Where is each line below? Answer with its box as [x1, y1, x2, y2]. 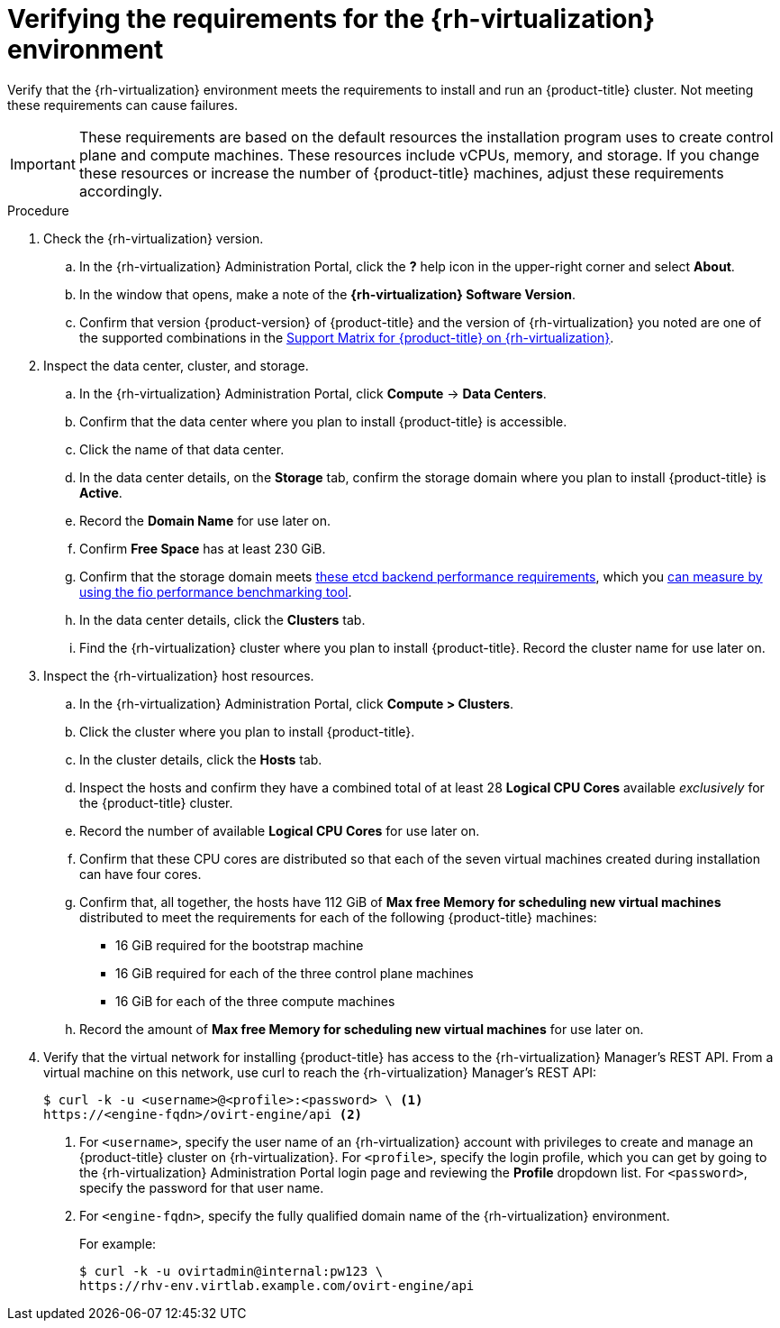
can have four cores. [79, 865, 202, 882]
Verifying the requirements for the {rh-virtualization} [7, 4, 656, 34]
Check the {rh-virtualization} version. [43, 230, 264, 246]
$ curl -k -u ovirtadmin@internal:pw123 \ [79, 1263, 384, 1278]
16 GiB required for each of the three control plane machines [115, 965, 474, 981]
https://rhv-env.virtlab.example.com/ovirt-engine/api [79, 1278, 475, 1293]
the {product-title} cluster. [79, 794, 233, 811]
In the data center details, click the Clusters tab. [79, 611, 366, 627]
